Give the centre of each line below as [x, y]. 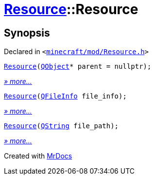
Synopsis [27, 33]
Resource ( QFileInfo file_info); [65, 96]
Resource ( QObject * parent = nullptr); [78, 67]
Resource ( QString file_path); [61, 126]
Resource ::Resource [71, 9]
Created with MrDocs [38, 156]
